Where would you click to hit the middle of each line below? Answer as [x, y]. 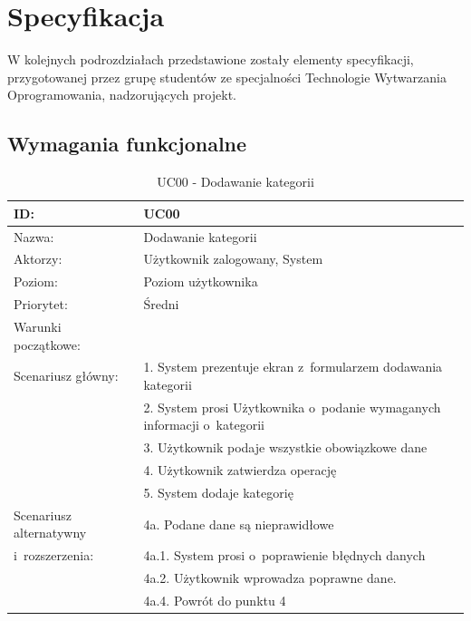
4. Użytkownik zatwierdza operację [240, 470]
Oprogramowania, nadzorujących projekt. [122, 95]
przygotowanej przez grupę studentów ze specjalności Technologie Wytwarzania [227, 77]
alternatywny [50, 533]
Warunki [38, 326]
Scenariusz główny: [66, 376]
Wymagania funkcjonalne [127, 144]
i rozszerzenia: [54, 555]
